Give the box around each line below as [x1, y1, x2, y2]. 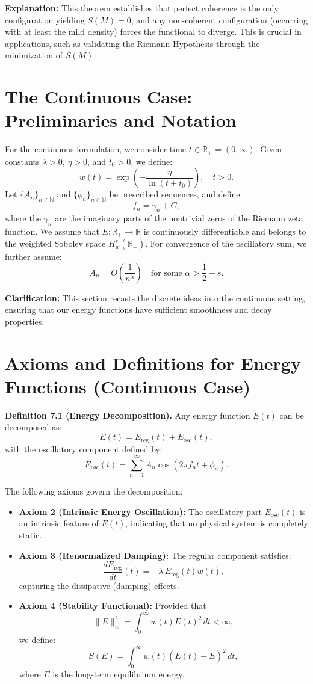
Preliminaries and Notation [5, 108, 237, 132]
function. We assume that [5, 224, 99, 237]
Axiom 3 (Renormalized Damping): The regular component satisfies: [19, 549, 291, 561]
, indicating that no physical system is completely [125, 517, 308, 529]
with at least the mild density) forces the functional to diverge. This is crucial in [5, 25, 302, 38]
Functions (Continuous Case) [5, 374, 251, 398]
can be [279, 408, 304, 421]
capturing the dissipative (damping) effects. [19, 579, 179, 591]
